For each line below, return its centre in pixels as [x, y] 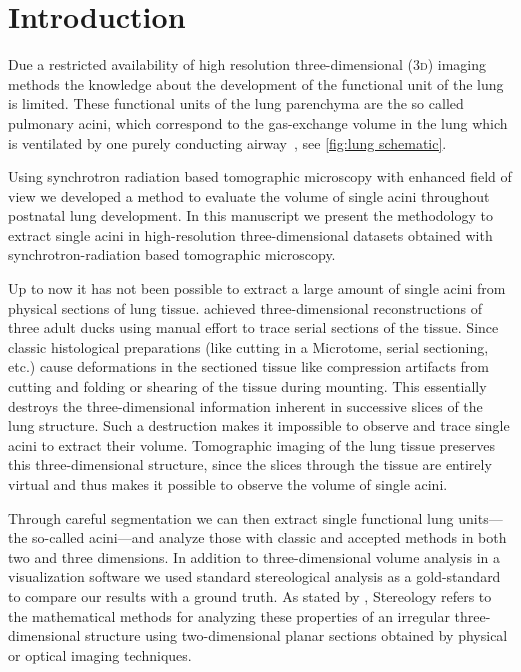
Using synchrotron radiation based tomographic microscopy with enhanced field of [260, 176]
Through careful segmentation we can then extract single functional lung [231, 517]
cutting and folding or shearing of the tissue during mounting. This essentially [247, 386]
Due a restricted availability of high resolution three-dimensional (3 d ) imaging [247, 64]
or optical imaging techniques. [100, 654]
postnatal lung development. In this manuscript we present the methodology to [250, 215]
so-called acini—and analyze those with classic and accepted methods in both [269, 537]
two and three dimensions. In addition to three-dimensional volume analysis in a [254, 556]
